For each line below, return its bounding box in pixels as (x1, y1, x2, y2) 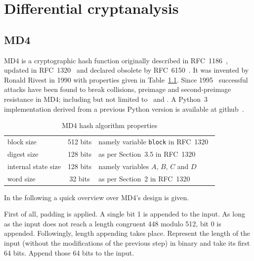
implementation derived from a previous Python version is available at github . (4, 103, 244, 114)
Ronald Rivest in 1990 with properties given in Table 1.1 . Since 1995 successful (4, 74, 248, 85)
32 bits (69, 173, 90, 183)
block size (7, 136, 37, 147)
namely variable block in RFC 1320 (98, 136, 209, 146)
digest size (7, 148, 39, 159)
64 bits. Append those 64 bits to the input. (4, 247, 134, 258)
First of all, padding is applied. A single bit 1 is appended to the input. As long (4, 209, 245, 219)
